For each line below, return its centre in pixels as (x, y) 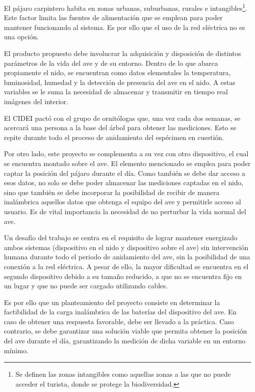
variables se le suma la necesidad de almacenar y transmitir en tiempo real (116, 92)
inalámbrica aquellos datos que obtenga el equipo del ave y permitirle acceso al (123, 202)
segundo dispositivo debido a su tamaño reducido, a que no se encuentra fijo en (123, 276)
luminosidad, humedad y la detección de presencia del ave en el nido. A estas (120, 82)
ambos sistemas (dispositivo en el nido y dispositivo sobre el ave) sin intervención (126, 247)
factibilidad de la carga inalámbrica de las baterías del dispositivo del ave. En (120, 312)
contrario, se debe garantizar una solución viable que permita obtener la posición (126, 331)
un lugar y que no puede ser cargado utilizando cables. (86, 286)
